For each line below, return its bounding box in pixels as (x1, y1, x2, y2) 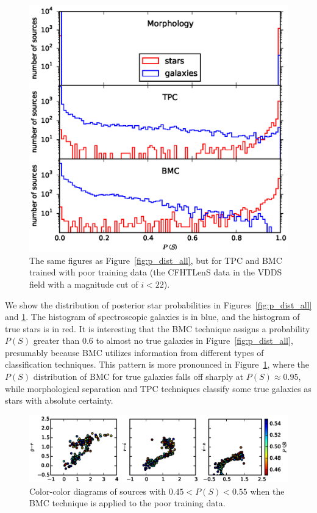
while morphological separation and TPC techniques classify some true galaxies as (5, 382, 312, 395)
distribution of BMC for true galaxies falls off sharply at (33, 370, 244, 383)
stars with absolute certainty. (5, 394, 113, 407)
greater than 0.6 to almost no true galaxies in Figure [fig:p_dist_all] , (33, 334, 293, 347)
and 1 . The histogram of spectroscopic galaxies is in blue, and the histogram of (5, 310, 300, 323)
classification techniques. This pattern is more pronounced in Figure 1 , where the (5, 358, 309, 371)
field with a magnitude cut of (29, 277, 138, 290)
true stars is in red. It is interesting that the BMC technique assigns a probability (5, 322, 310, 335)
